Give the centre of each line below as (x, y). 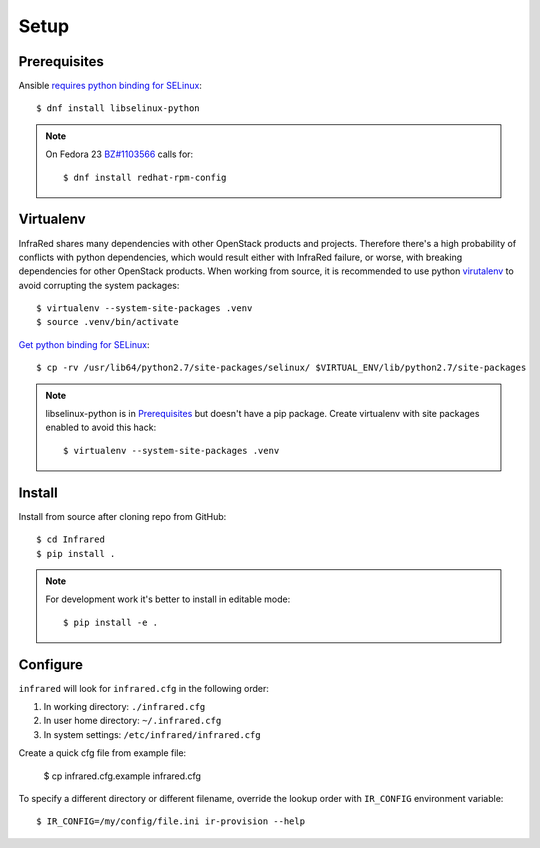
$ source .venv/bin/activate (107, 322)
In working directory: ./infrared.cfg (124, 706)
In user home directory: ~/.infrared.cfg (132, 721)
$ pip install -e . (111, 622)
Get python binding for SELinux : (84, 344)
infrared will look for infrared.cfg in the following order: (143, 688)
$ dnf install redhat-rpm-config (145, 177)
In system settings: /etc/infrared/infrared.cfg (152, 734)
